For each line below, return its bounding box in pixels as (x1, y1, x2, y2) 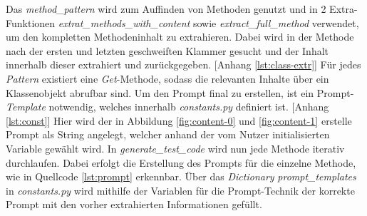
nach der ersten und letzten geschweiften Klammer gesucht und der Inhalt (6, 43, 329, 58)
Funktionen (6, 15, 56, 30)
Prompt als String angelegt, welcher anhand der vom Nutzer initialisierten (6, 127, 330, 142)
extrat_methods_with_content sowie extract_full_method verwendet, (58, 15, 359, 30)
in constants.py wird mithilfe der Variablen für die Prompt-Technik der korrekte (6, 182, 355, 197)
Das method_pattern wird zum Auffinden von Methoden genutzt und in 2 (6, 1, 326, 16)
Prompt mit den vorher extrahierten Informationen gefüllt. (6, 197, 262, 212)
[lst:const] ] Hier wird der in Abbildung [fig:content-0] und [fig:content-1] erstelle (6, 113, 352, 128)
